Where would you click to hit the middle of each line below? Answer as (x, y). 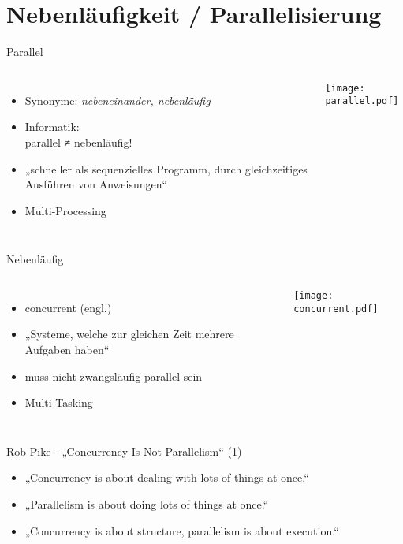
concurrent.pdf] (336, 309)
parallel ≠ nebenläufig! (78, 142)
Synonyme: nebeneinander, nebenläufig (118, 100)
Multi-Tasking (59, 402)
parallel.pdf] (362, 101)
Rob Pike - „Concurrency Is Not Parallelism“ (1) (124, 451)
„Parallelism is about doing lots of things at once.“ (147, 504)
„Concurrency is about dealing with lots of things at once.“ (167, 477)
